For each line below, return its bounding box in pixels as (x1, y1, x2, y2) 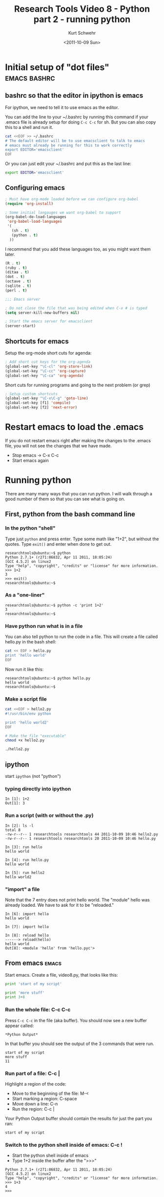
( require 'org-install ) (5, 201, 54, 206)
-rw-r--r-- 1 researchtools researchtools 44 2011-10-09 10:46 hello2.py (5, 832, 159, 836)
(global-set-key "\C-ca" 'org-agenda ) (5, 373, 84, 378)
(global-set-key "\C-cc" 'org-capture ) (5, 368, 86, 373)
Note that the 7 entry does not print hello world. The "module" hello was (5, 897, 150, 902)
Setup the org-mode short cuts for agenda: (5, 350, 92, 356)
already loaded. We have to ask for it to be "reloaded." (5, 902, 114, 908)
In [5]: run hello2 (5, 870, 45, 875)
